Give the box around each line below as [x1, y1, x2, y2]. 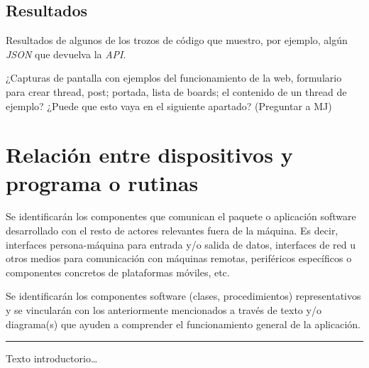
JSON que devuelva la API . [6, 46, 126, 61]
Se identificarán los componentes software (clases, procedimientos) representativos [6, 288, 361, 303]
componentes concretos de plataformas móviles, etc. [6, 264, 230, 279]
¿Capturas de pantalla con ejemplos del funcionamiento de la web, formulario [6, 70, 342, 85]
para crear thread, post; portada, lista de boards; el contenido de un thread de [6, 84, 347, 99]
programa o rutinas [6, 168, 199, 197]
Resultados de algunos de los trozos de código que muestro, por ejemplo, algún [6, 33, 348, 48]
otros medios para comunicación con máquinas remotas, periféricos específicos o [6, 251, 352, 266]
